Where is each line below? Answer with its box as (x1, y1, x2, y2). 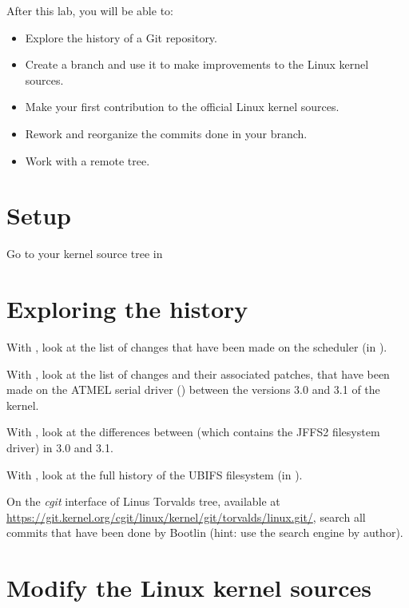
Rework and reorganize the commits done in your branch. (25, 125, 308, 141)
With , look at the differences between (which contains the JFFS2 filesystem (6, 423, 380, 440)
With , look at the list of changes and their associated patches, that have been (6, 365, 390, 382)
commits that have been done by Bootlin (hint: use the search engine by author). (6, 524, 403, 541)
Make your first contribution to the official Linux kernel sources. (25, 98, 340, 115)
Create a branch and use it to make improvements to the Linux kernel (25, 56, 369, 73)
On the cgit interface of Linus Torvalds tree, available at (6, 493, 280, 510)
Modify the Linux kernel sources (6, 571, 371, 604)
